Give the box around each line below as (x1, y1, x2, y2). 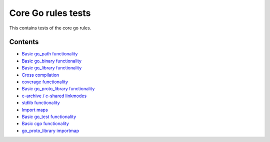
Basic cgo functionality (21, 121, 69, 127)
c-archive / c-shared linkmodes (21, 93, 87, 99)
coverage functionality (21, 79, 68, 85)
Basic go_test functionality (21, 114, 76, 120)
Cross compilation (21, 72, 59, 78)
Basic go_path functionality (21, 51, 78, 57)
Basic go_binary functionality (21, 58, 82, 64)
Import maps (21, 107, 48, 113)
